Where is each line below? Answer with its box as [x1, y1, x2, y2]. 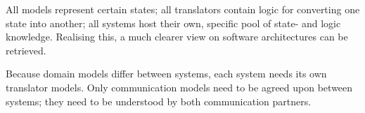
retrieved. [6, 43, 46, 57]
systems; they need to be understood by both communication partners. [6, 93, 312, 108]
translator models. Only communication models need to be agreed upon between [6, 80, 353, 94]
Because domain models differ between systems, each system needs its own [6, 66, 327, 81]
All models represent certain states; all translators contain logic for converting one [6, 2, 360, 16]
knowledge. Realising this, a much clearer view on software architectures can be [6, 29, 348, 44]
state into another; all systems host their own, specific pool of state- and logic [6, 15, 341, 30]
